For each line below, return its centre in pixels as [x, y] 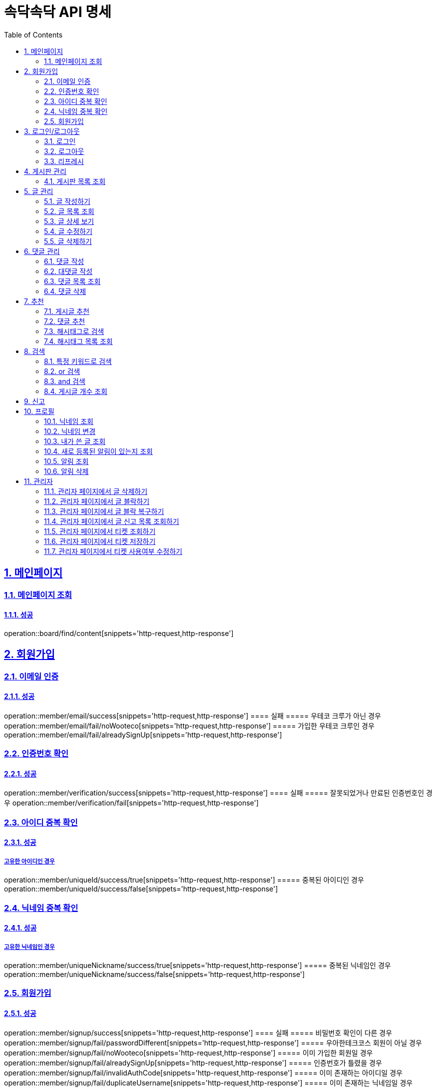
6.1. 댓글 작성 [64, 261]
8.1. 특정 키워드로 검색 [78, 361]
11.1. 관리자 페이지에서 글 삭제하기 [96, 491]
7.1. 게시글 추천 [67, 311]
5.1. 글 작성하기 [67, 201]
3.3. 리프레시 [64, 161]
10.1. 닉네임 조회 [69, 421]
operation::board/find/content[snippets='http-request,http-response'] [119, 633]
